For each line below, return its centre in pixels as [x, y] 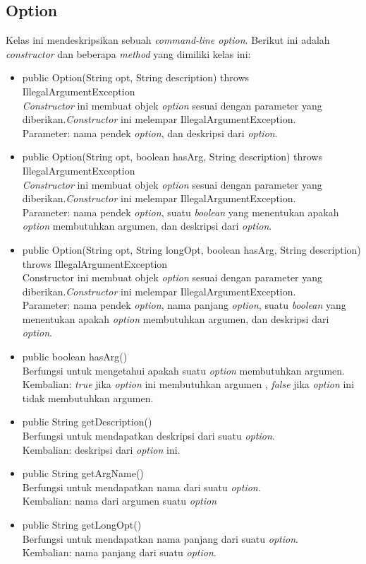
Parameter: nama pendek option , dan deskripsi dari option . [150, 133]
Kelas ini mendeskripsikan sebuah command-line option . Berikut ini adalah [168, 40]
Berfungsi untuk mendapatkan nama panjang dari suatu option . [160, 538]
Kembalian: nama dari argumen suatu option [120, 501]
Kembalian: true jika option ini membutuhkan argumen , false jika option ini [188, 384]
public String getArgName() [83, 473]
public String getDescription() [87, 422]
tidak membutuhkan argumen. [88, 398]
